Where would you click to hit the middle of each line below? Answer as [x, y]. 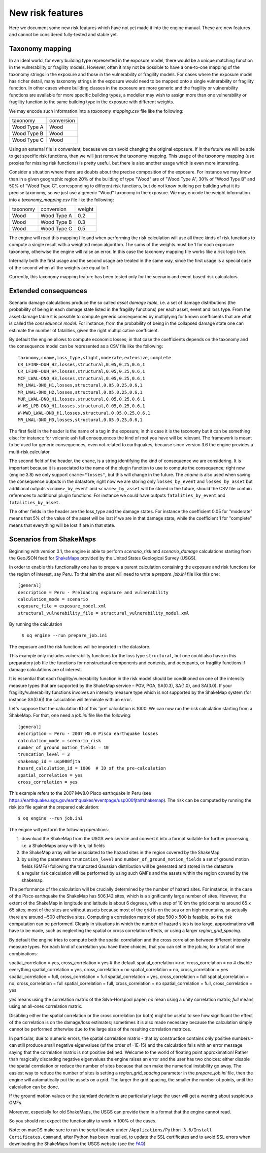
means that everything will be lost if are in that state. [62, 525]
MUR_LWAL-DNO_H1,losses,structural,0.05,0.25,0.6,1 [82, 399]
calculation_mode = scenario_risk [59, 741]
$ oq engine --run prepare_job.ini [65, 636]
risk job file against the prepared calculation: [54, 807]
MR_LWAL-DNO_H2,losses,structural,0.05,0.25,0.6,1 [80, 392]
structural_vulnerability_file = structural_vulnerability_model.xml [104, 613]
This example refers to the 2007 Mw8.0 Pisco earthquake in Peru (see [80, 793]
